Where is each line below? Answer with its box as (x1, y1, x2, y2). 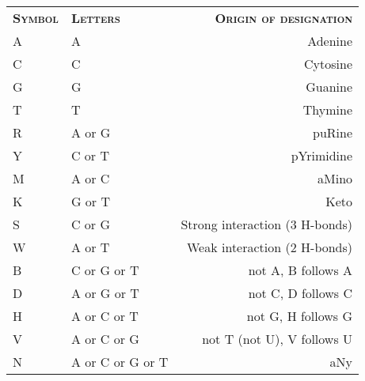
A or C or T (70, 307, 139, 325)
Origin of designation (215, 9, 353, 27)
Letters (70, 9, 120, 27)
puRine (313, 123, 353, 141)
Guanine (306, 77, 353, 96)
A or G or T (70, 284, 139, 302)
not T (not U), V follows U (202, 330, 353, 348)
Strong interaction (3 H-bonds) (181, 215, 353, 233)
